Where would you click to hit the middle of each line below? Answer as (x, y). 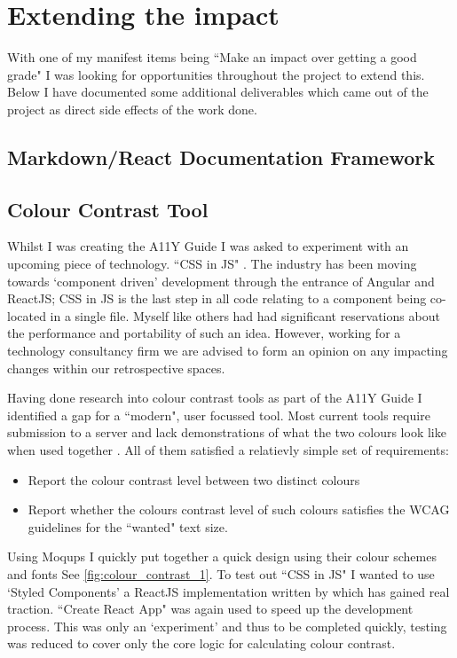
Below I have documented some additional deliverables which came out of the (218, 92)
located (27, 315)
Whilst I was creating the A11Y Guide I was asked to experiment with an (208, 246)
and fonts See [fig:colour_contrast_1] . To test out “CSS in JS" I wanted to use (221, 573)
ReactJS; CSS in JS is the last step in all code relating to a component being (217, 298)
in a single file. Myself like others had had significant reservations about (245, 315)
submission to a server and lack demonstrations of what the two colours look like (227, 432)
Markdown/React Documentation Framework (221, 157)
